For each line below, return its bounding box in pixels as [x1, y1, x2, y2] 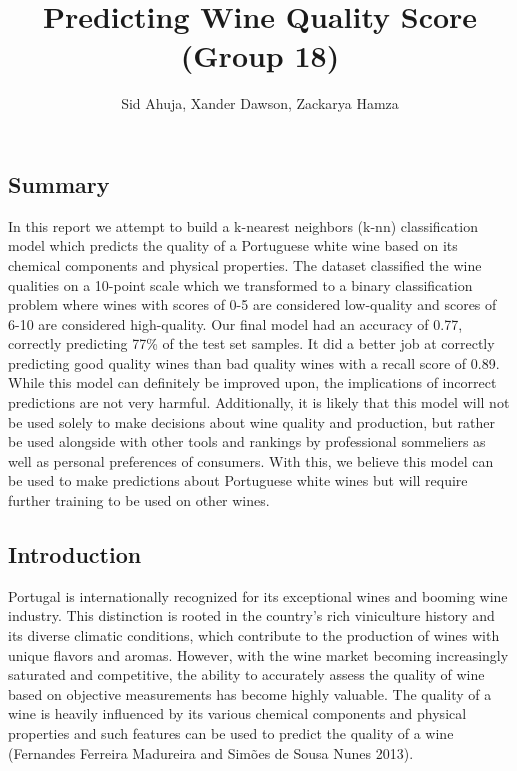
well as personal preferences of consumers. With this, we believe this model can [8, 450, 494, 471]
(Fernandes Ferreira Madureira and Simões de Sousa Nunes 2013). [8, 742, 414, 763]
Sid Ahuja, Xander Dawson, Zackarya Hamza [121, 93, 399, 114]
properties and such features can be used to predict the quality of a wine [8, 722, 454, 743]
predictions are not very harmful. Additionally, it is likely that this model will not [8, 392, 510, 413]
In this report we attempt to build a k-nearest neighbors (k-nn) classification [8, 215, 478, 236]
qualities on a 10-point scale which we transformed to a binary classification [8, 274, 473, 295]
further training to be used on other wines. [8, 490, 270, 511]
